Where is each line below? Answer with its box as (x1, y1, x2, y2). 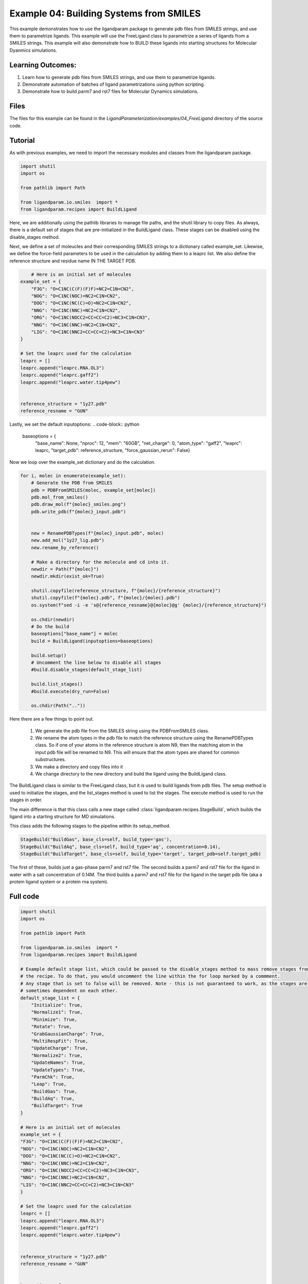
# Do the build (31, 624, 69, 630)
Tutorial (9, 136, 35, 145)
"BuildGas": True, (31, 1088, 78, 1094)
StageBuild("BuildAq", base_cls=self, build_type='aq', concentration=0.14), (20, 844, 221, 849)
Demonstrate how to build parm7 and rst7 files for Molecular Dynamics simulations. (22, 88, 199, 95)
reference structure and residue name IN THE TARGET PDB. (9, 257, 136, 264)
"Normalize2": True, (31, 1052, 83, 1058)
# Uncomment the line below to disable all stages (31, 659, 161, 665)
